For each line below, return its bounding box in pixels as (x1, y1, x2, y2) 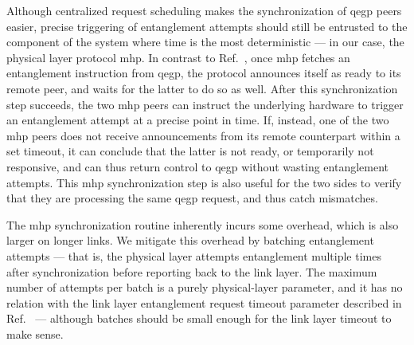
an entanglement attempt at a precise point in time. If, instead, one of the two (6, 112, 389, 128)
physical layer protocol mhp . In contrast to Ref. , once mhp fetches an (6, 49, 350, 65)
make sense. (6, 325, 64, 342)
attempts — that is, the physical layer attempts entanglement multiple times (6, 247, 381, 264)
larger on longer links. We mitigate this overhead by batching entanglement (6, 232, 374, 249)
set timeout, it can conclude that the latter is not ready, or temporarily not (6, 143, 374, 159)
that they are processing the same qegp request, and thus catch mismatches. (6, 190, 378, 206)
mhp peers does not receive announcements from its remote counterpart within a (6, 127, 400, 143)
